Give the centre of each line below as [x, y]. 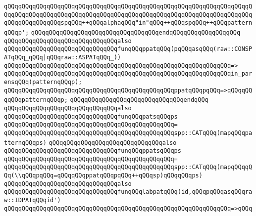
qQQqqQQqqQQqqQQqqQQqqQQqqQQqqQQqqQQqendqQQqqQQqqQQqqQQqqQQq [136, 32]
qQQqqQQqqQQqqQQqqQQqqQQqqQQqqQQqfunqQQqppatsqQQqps [93, 151]
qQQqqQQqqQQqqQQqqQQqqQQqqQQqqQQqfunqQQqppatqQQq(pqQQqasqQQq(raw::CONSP [128, 49]
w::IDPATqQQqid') [32, 200]
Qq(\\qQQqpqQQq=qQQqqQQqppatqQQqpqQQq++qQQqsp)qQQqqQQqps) [103, 176]
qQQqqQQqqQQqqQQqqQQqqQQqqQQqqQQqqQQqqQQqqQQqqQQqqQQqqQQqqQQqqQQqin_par [128, 74]
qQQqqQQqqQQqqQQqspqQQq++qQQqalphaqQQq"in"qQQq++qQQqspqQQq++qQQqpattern [128, 23]
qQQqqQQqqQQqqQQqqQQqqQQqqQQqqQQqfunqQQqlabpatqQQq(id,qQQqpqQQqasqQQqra [128, 192]
